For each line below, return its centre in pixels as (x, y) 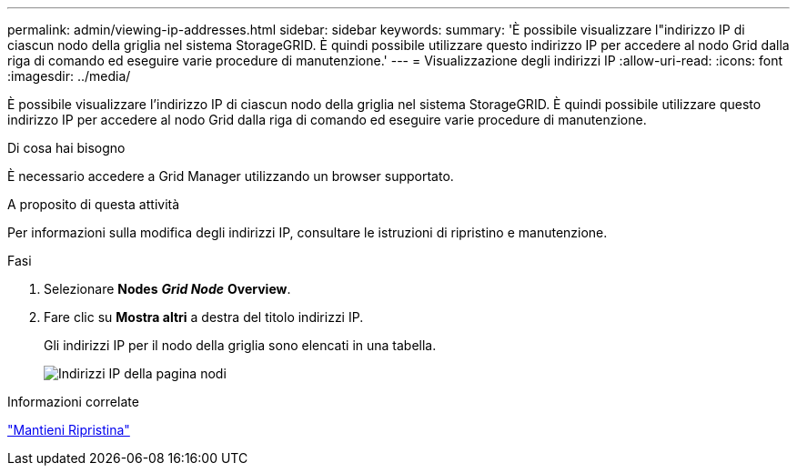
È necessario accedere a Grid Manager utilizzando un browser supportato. (231, 176)
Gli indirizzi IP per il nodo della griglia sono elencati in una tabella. (240, 345)
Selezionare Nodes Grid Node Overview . (167, 289)
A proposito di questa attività (94, 204)
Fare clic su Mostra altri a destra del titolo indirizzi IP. (204, 317)
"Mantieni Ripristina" (69, 430)
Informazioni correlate (73, 402)
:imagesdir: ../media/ (69, 76)
